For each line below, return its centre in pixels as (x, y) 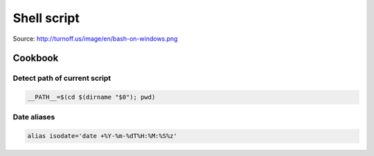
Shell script (46, 18)
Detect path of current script (62, 78)
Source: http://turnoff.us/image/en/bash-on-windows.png (95, 39)
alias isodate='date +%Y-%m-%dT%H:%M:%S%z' (103, 136)
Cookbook (36, 58)
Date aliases (34, 117)
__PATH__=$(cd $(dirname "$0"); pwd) (91, 97)
